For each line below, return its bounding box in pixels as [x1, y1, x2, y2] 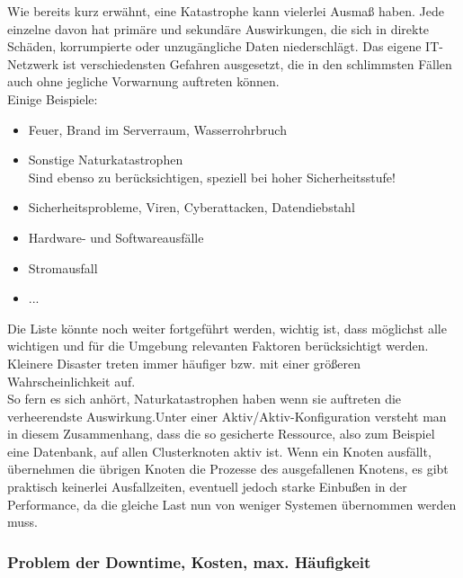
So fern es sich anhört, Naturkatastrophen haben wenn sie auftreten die [7, 389, 402, 408]
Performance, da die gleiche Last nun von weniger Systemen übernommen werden [7, 494, 457, 513]
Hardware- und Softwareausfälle [28, 227, 204, 246]
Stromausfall [28, 258, 98, 277]
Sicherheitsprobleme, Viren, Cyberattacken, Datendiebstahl [28, 198, 355, 217]
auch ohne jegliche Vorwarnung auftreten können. [7, 72, 280, 91]
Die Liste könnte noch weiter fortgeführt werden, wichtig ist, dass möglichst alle [7, 318, 447, 337]
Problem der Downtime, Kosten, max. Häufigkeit [7, 550, 371, 573]
